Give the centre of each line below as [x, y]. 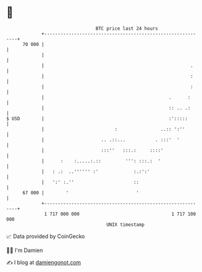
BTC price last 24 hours [127, 28]
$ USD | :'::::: [97, 118]
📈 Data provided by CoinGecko [46, 236]
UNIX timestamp [125, 224]
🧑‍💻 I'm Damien [25, 250]
